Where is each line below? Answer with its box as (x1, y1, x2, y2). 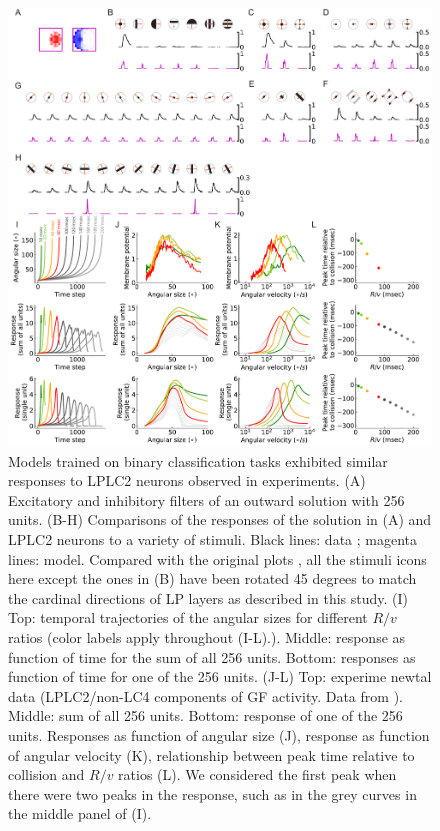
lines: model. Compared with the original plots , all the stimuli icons (8, 548, 427, 569)
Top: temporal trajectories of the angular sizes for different (8, 607, 368, 628)
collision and (8, 764, 85, 785)
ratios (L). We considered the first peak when (118, 764, 397, 785)
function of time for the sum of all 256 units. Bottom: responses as (8, 646, 416, 667)
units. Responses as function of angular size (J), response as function (8, 724, 430, 745)
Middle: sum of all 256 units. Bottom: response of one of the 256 (8, 705, 403, 726)
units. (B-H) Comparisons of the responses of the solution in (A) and (8, 509, 432, 530)
